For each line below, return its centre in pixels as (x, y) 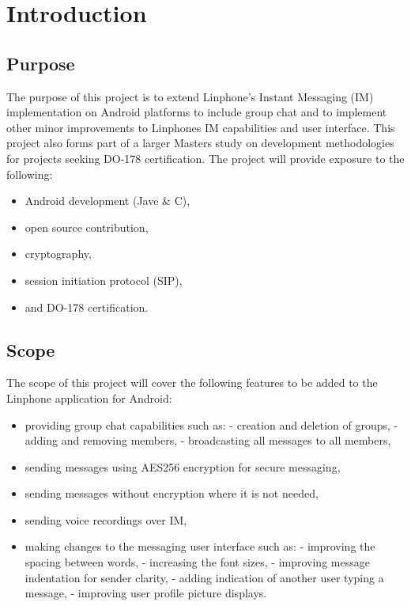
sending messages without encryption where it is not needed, (172, 493)
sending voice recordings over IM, (106, 519)
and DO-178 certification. (87, 307)
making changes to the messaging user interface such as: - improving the (200, 546)
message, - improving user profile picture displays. (146, 593)
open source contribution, (87, 227)
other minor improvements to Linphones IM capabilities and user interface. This (201, 127)
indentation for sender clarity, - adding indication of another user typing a (204, 577)
